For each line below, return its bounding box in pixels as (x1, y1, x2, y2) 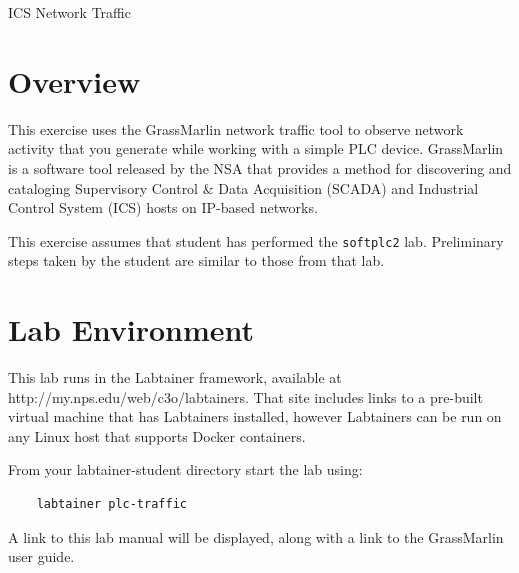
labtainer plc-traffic (36, 497, 187, 512)
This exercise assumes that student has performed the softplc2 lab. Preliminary (8, 230, 504, 251)
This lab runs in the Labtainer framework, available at (8, 367, 342, 388)
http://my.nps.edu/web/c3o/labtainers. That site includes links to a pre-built (8, 386, 483, 407)
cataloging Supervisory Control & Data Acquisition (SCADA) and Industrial (8, 177, 479, 198)
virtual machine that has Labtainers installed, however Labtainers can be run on (8, 406, 502, 427)
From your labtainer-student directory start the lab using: (8, 459, 363, 480)
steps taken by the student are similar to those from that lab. (8, 250, 385, 271)
